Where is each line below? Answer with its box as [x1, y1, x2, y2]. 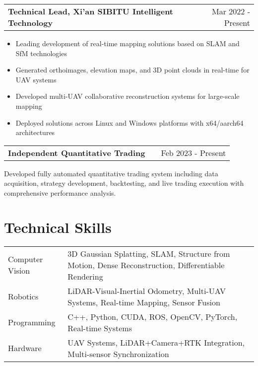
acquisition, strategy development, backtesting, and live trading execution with [4, 178, 244, 188]
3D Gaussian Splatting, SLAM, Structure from [67, 247, 230, 259]
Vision [8, 265, 30, 277]
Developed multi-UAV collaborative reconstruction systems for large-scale [15, 91, 240, 101]
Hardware [8, 342, 42, 354]
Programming [8, 316, 56, 328]
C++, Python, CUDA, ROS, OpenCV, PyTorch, [67, 310, 238, 322]
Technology [8, 17, 53, 28]
